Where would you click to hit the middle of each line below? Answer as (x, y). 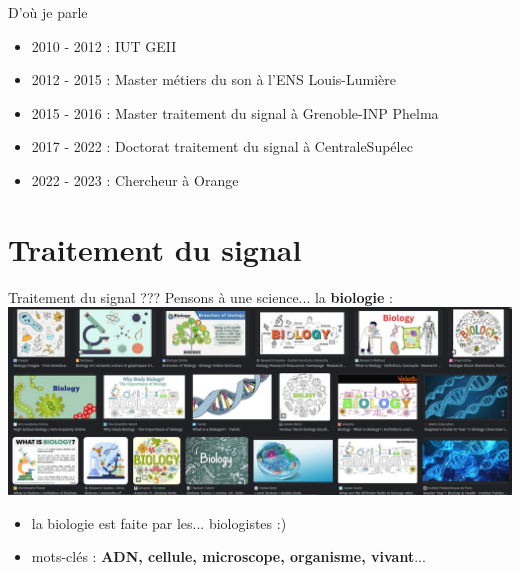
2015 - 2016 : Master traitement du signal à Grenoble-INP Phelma (235, 112)
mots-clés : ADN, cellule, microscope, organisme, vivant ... (228, 556)
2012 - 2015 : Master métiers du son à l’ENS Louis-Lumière (213, 79)
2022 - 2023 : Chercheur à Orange (135, 179)
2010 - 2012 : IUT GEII (104, 45)
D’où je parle (48, 12)
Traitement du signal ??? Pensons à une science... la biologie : (200, 296)
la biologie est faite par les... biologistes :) (159, 522)
